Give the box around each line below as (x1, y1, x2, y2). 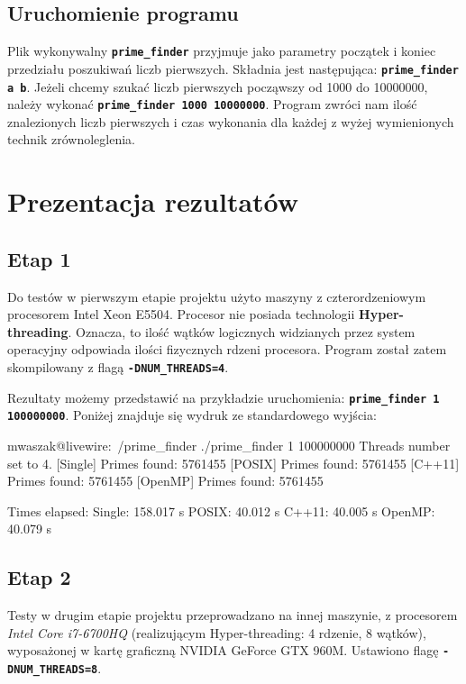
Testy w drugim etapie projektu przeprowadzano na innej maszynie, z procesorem (7, 606, 458, 625)
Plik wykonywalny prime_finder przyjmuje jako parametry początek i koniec (7, 41, 436, 60)
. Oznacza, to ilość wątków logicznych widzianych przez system (68, 322, 416, 341)
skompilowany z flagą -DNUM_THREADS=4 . (7, 357, 229, 376)
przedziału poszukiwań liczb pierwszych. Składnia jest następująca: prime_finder (7, 59, 459, 78)
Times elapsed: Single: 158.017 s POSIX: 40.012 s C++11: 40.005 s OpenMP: (7, 501, 435, 520)
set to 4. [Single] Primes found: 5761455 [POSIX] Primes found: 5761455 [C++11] (7, 453, 460, 472)
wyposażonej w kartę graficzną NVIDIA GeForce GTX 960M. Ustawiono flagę (7, 641, 439, 660)
